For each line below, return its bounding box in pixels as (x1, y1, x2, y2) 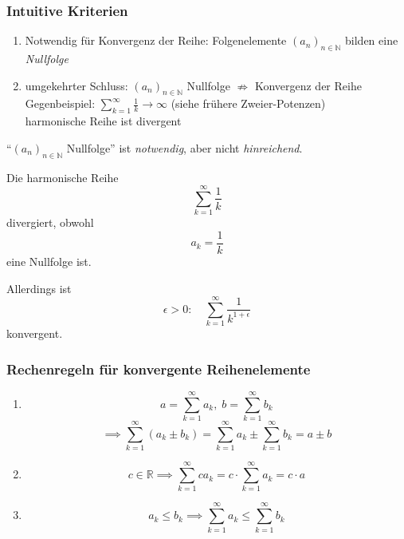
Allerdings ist (6, 279, 72, 296)
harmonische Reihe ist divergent (25, 113, 182, 129)
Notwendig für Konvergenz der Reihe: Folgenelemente (25, 32, 287, 49)
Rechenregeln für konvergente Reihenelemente (6, 359, 311, 378)
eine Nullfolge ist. (6, 252, 92, 269)
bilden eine (345, 32, 398, 49)
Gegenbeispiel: (25, 95, 96, 112)
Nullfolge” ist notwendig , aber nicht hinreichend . (66, 139, 303, 156)
